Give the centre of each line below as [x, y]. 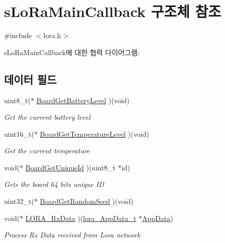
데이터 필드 [30, 79]
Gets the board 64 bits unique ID [54, 184]
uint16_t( [19, 134]
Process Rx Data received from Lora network [72, 235]
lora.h [52, 35]
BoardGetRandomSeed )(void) [87, 201]
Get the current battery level [47, 117]
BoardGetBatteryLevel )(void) [83, 100]
